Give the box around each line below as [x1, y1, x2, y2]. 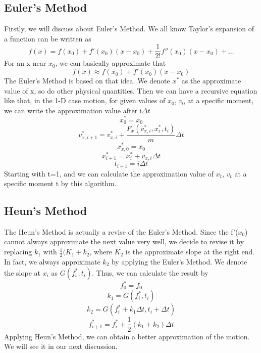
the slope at [4, 267, 41, 278]
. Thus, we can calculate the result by [92, 267, 208, 278]
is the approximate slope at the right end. [125, 246, 255, 257]
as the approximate [181, 75, 241, 86]
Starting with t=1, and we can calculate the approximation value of [4, 168, 214, 179]
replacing [4, 246, 32, 257]
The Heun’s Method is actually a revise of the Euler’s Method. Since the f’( [4, 226, 238, 237]
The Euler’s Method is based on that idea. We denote [4, 75, 170, 86]
